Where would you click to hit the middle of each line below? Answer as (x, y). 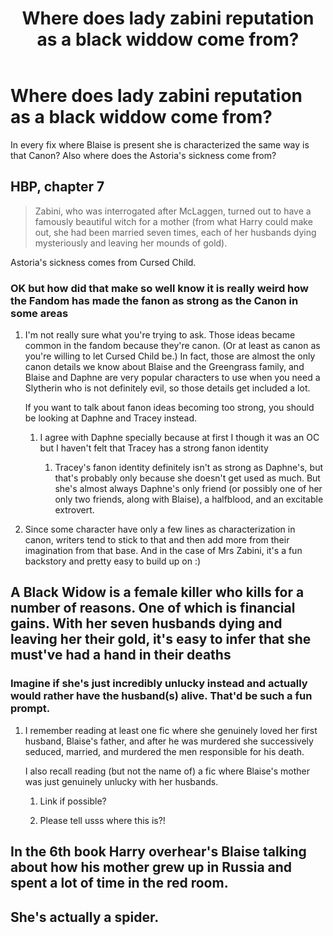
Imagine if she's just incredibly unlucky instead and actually (159, 684)
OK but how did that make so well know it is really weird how (159, 288)
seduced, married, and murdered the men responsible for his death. (164, 751)
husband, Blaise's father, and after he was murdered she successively (169, 741)
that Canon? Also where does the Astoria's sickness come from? (143, 155)
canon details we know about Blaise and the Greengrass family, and (164, 367)
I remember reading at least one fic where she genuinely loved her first (171, 730)
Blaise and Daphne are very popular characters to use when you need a (172, 378)
